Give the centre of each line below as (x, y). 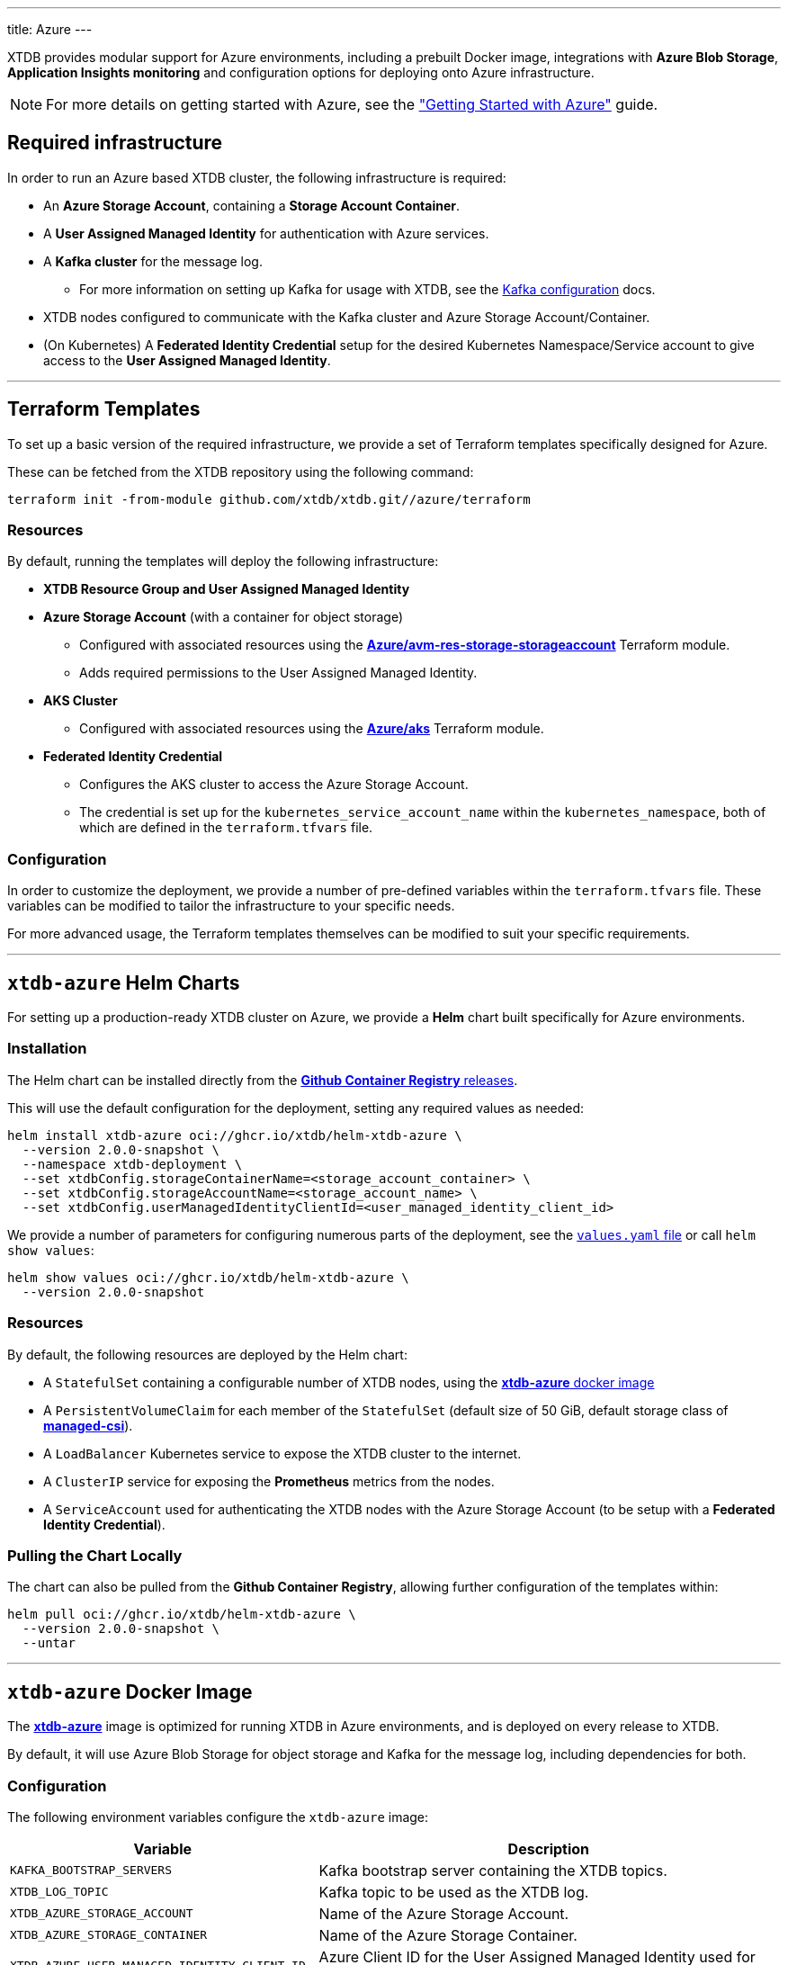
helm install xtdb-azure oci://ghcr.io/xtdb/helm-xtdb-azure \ (235, 1135)
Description (549, 1848)
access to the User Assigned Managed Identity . (187, 360)
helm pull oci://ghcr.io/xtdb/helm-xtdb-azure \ (182, 1615)
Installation (47, 1049)
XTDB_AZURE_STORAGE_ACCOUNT (102, 1914)
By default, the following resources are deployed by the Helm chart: (207, 1354)
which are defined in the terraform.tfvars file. (226, 828)
